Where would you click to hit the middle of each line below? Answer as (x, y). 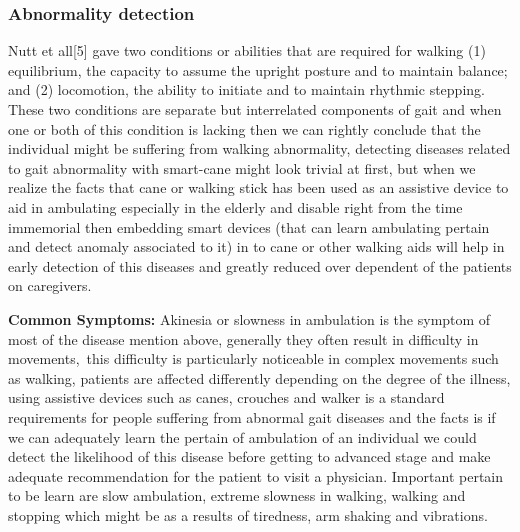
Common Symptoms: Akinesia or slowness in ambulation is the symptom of (249, 318)
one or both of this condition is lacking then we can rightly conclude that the (244, 128)
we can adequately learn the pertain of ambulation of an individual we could (242, 436)
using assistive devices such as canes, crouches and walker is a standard (226, 397)
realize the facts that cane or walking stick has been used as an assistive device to (258, 187)
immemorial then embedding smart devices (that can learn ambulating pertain (249, 226)
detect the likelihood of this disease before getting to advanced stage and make (249, 456)
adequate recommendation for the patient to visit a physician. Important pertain (256, 475)
